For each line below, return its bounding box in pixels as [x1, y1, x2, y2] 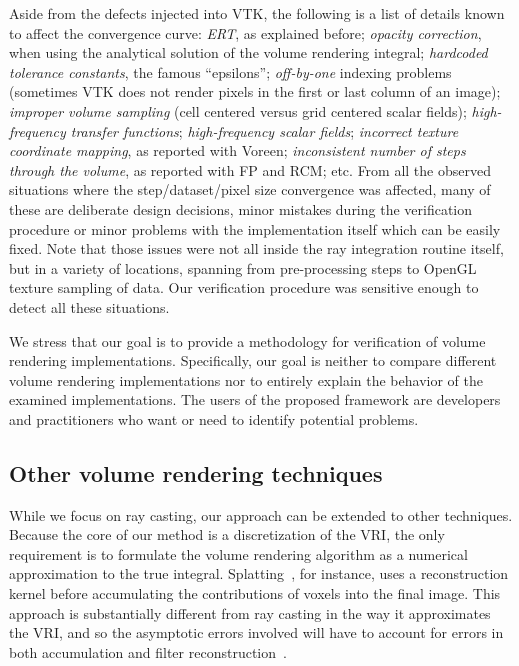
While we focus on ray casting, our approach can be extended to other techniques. [9, 504, 513, 525]
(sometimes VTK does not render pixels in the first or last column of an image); [9, 81, 501, 102]
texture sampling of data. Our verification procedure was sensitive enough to [9, 277, 479, 298]
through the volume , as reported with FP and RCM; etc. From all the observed [9, 159, 491, 180]
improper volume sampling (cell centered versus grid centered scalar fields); [9, 100, 467, 121]
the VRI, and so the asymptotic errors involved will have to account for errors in [9, 622, 504, 643]
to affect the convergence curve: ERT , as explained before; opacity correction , [9, 22, 482, 43]
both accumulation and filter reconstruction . [9, 641, 287, 662]
